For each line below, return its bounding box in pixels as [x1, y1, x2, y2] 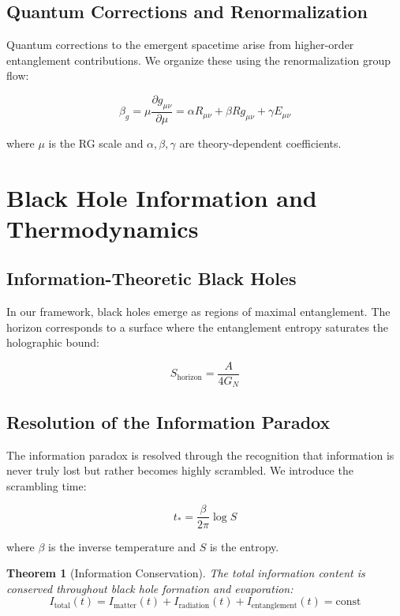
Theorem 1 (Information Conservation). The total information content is [6, 565, 365, 581]
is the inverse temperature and [48, 538, 196, 554]
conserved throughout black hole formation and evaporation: [6, 580, 293, 596]
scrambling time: [6, 477, 87, 494]
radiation [178, 601, 210, 610]
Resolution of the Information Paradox [6, 409, 331, 434]
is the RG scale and [48, 134, 144, 151]
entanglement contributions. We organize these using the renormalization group [6, 51, 391, 68]
